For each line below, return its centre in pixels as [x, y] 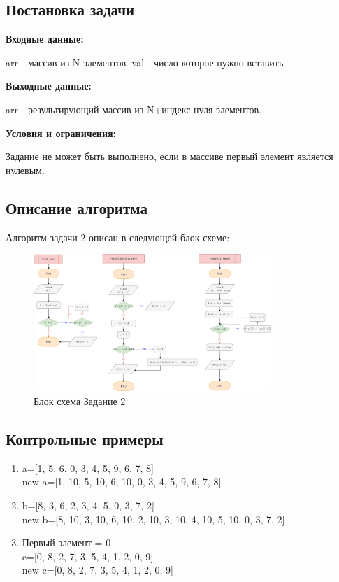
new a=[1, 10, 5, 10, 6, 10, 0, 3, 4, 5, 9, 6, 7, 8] [122, 482]
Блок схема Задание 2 [80, 401]
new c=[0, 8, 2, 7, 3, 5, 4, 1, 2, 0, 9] [98, 570]
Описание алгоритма [77, 207]
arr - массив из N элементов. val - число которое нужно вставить [145, 62]
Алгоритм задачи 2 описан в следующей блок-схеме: [118, 237]
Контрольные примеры [85, 439]
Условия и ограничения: [61, 133]
